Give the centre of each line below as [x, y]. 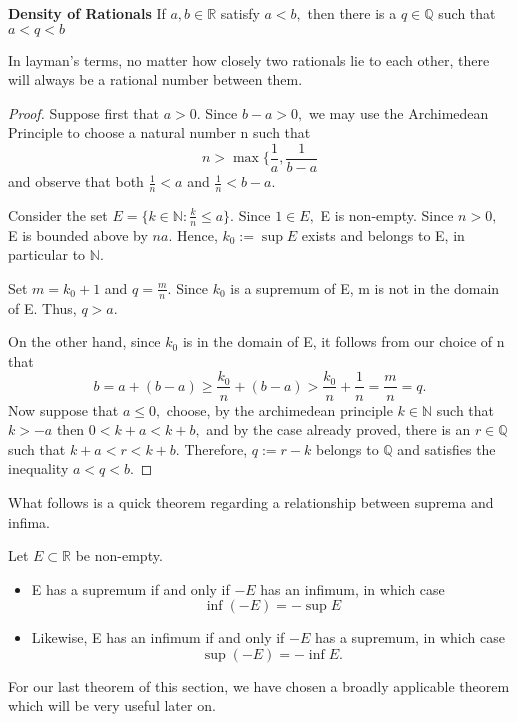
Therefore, [216, 448]
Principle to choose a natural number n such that [159, 132]
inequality [38, 468]
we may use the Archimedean [399, 112]
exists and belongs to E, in [383, 234]
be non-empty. [119, 555]
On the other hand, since [84, 341]
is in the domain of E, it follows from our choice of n [343, 341]
